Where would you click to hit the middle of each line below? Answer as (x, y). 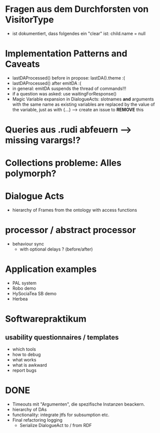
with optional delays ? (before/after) (56, 249)
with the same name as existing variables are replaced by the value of (83, 104)
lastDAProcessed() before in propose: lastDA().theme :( (69, 78)
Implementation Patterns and (66, 54)
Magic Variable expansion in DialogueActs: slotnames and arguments (83, 99)
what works (24, 360)
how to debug (27, 354)
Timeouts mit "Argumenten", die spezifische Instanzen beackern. (79, 404)
